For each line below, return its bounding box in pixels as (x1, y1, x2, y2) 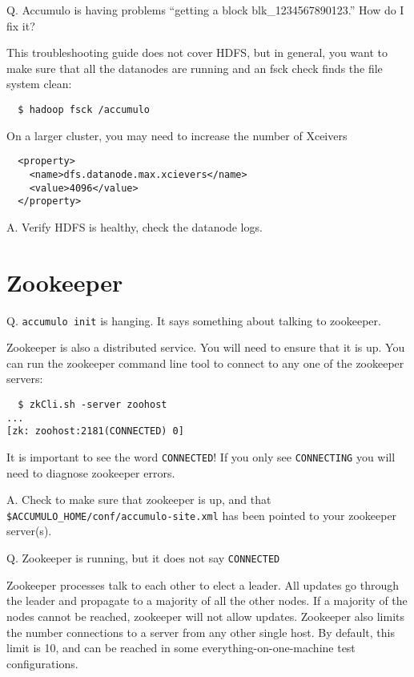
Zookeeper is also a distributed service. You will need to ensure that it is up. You (6, 339, 405, 356)
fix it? (6, 17, 35, 34)
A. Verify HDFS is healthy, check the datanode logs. (6, 218, 263, 235)
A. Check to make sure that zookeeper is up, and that (6, 491, 271, 508)
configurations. (6, 655, 78, 671)
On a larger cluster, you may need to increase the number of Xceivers (6, 127, 348, 143)
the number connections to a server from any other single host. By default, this (6, 623, 395, 640)
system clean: (6, 75, 72, 92)
